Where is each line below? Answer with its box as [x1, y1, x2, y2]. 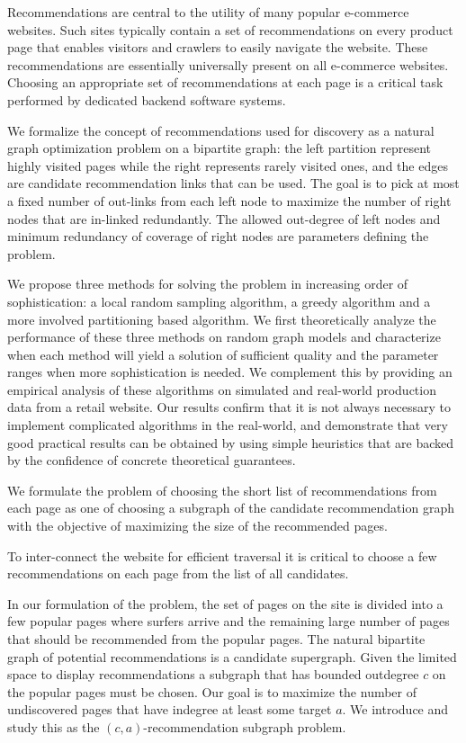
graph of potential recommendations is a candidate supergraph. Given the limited [7, 647, 457, 666]
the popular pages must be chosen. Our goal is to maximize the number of [7, 682, 417, 701]
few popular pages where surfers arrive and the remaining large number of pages [7, 612, 450, 631]
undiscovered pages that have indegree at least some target [7, 700, 332, 719]
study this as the [7, 717, 100, 736]
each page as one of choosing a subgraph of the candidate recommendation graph [7, 498, 454, 517]
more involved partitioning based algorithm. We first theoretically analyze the [7, 309, 436, 328]
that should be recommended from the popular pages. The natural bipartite [7, 630, 426, 648]
